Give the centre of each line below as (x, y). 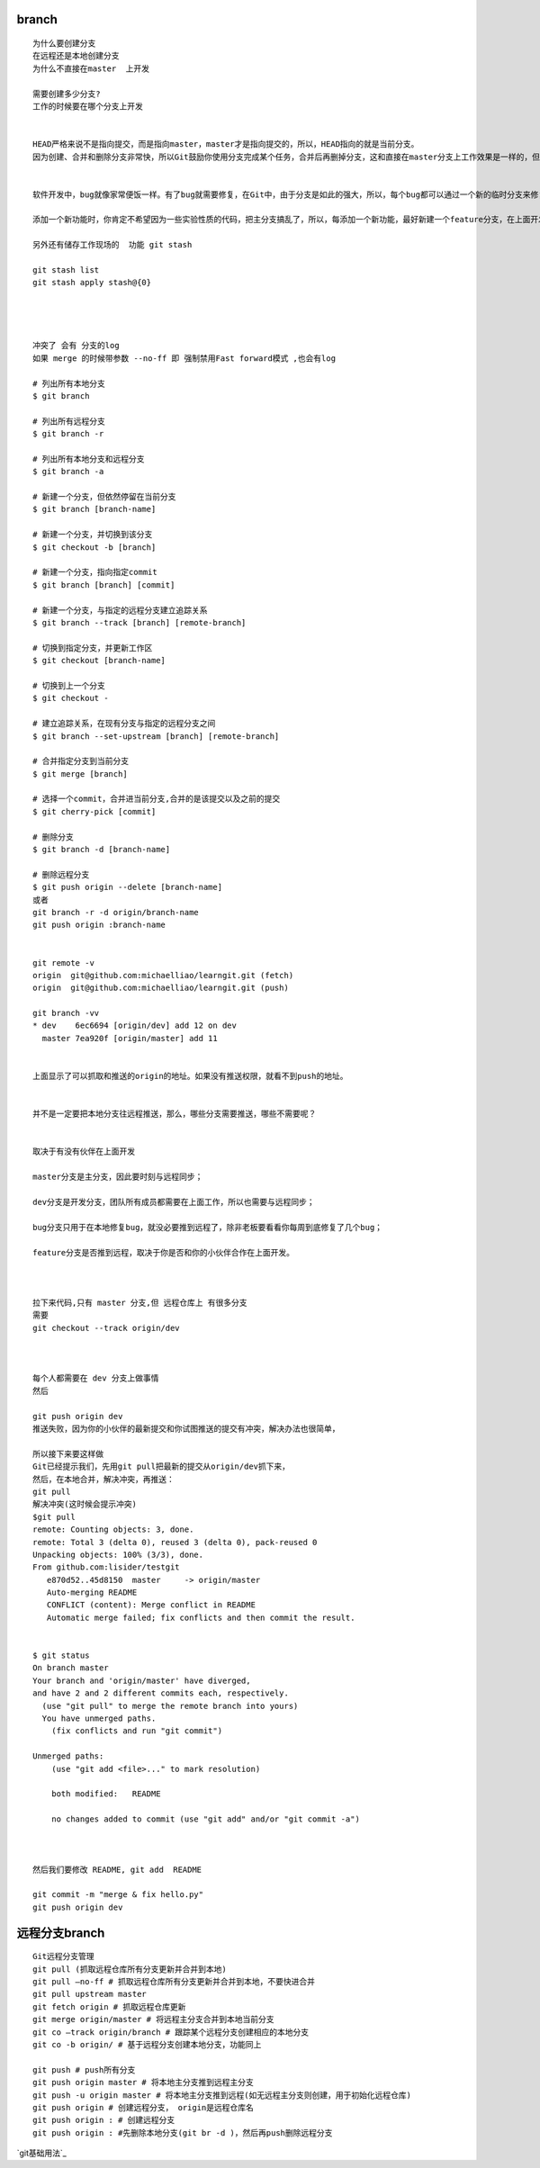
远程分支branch (61, 1933)
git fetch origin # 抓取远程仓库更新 (109, 2006)
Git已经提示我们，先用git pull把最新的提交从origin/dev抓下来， (162, 1466)
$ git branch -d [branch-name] (102, 850)
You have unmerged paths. (99, 1718)
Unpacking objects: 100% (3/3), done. (118, 1554)
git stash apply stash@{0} (92, 283)
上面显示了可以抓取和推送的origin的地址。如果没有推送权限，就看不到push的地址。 (190, 1076)
